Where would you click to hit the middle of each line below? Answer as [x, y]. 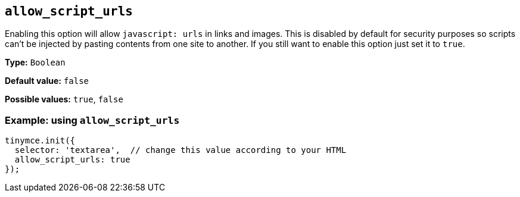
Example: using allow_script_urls [92, 120]
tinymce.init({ [40, 141]
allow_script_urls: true [72, 160]
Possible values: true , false [64, 99]
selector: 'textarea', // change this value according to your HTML [180, 150]
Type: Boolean [35, 62]
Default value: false [47, 81]
